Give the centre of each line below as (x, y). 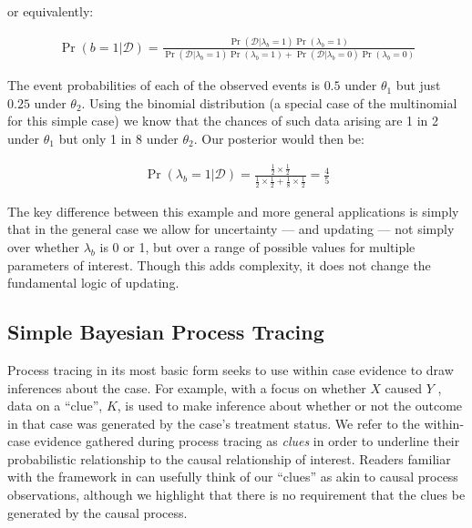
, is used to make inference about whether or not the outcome (290, 406)
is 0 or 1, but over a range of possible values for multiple (257, 246)
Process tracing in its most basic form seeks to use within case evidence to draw (231, 369)
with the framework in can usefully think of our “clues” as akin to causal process (233, 477)
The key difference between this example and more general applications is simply (233, 211)
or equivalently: (51, 11)
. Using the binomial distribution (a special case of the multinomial (269, 102)
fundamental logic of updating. (93, 283)
